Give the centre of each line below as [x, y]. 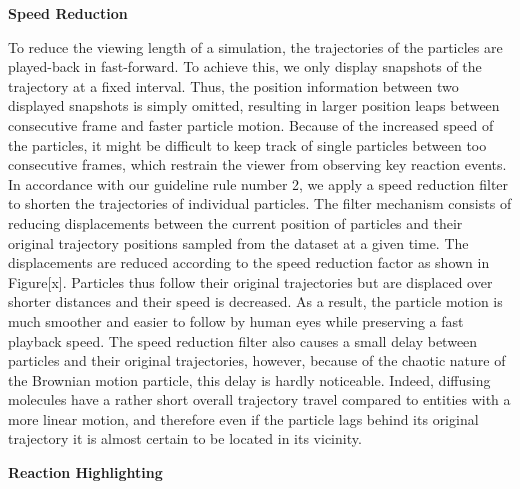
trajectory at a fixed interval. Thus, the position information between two [233, 85]
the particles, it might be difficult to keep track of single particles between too [247, 144]
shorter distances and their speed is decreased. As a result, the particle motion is [255, 301]
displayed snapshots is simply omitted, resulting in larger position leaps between [254, 105]
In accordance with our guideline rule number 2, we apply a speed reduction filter [258, 183]
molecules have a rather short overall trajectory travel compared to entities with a [259, 399]
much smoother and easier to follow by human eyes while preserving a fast [236, 320]
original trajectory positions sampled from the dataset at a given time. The [238, 242]
